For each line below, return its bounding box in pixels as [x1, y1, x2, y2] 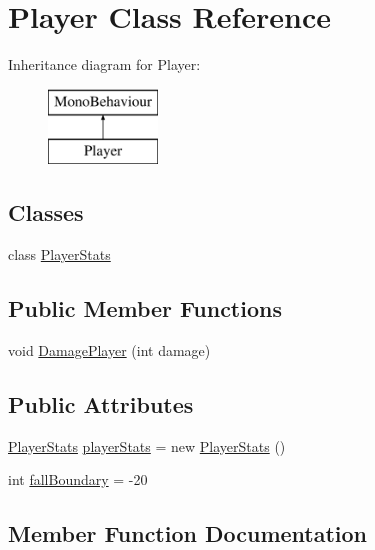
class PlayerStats [8, 244, 111, 265]
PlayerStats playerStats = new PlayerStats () [8, 435, 286, 456]
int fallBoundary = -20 [8, 469, 148, 490]
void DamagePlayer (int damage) [8, 339, 211, 360]
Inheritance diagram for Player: [8, 54, 201, 75]
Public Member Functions [8, 293, 282, 324]
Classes [8, 197, 84, 228]
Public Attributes [8, 388, 194, 419]
